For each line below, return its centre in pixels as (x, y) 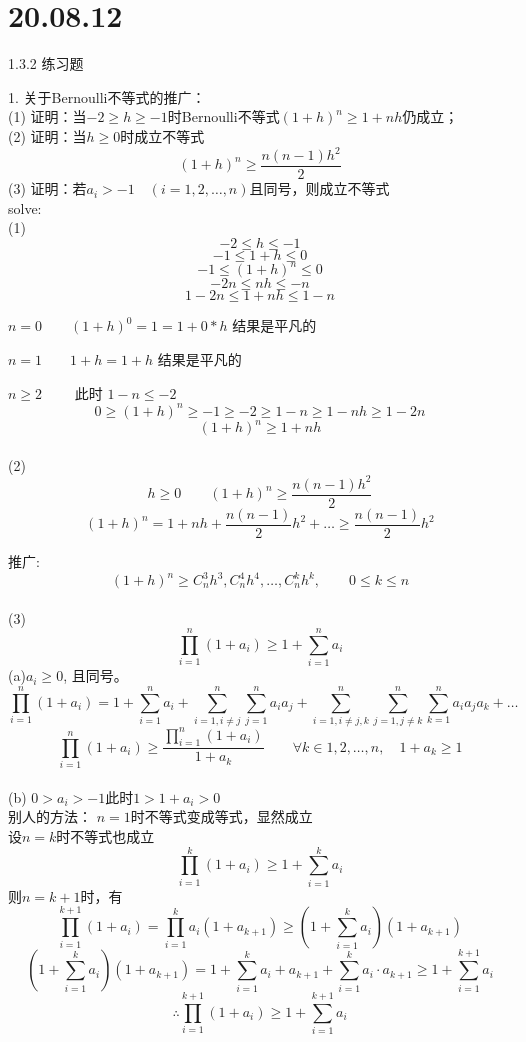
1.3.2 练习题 (46, 63)
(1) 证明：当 (47, 116)
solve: (25, 207)
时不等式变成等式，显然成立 (221, 816)
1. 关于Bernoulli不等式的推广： (107, 96)
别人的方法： (50, 816)
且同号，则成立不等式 (319, 188)
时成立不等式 (162, 135)
